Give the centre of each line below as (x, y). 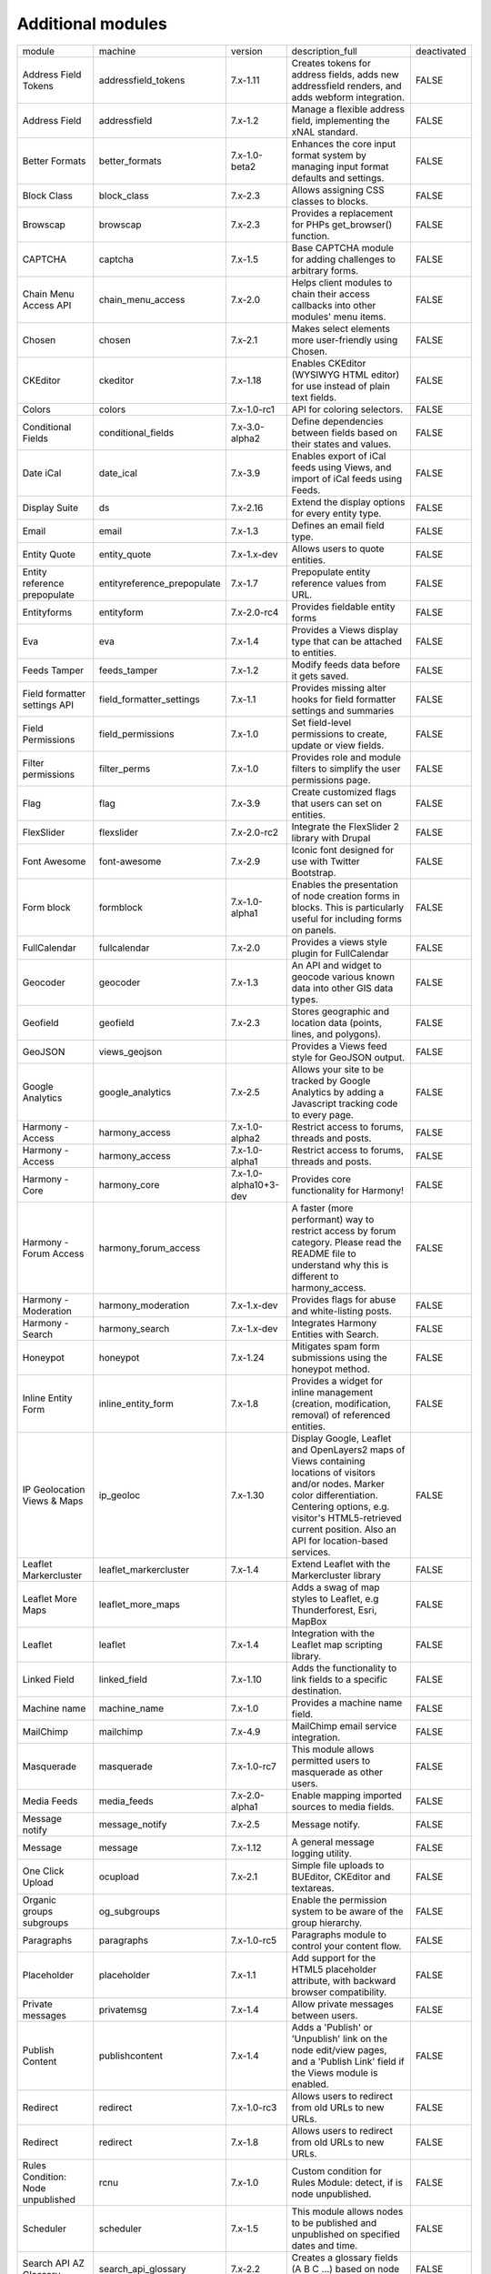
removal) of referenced (341, 1414)
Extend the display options (348, 502)
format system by (329, 155)
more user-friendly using (345, 339)
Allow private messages (343, 2004)
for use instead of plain (341, 386)
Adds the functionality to (344, 1667)
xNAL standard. (325, 132)
